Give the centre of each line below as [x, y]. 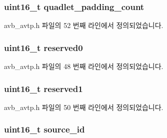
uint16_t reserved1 [43, 88]
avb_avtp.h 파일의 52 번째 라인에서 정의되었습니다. [84, 25]
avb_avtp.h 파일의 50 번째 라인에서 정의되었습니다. [84, 107]
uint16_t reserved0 [43, 47]
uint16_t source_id [44, 129]
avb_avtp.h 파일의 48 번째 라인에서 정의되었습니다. [84, 66]
